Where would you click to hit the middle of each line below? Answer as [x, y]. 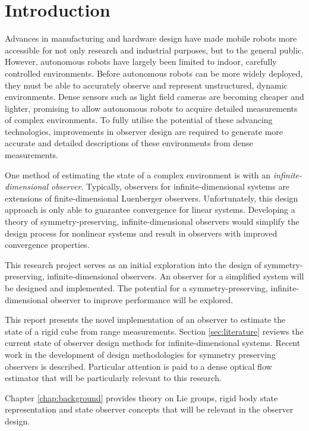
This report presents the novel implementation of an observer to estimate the [145, 320]
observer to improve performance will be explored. [142, 299]
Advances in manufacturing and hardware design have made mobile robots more [151, 38]
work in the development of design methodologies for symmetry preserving [140, 354]
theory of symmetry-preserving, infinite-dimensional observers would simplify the [152, 221]
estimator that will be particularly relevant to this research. [113, 378]
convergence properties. [47, 245]
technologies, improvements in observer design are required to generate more [144, 131]
